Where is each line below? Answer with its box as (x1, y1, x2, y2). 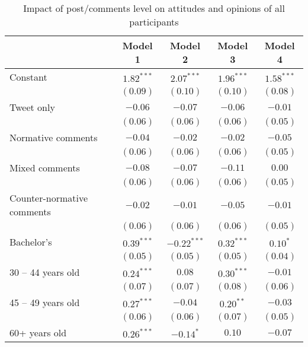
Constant (9, 70, 47, 84)
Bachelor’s (9, 235, 52, 249)
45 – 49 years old (9, 295, 80, 309)
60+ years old (9, 326, 67, 339)
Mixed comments (9, 161, 80, 174)
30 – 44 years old (9, 265, 80, 279)
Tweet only (9, 100, 55, 114)
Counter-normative (9, 191, 88, 205)
